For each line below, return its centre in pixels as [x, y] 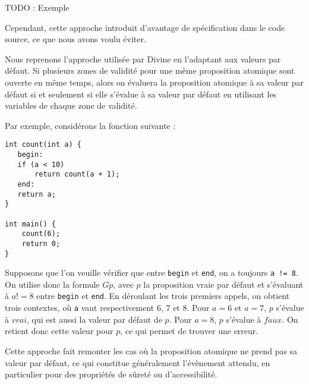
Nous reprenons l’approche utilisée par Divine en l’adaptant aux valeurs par [143, 59]
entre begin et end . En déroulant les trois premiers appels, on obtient [163, 296]
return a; [37, 194]
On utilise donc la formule [52, 284]
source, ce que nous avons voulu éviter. [75, 39]
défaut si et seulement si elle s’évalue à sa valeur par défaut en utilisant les [141, 94]
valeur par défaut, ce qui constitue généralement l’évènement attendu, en [138, 362]
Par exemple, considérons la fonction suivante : [90, 125]
